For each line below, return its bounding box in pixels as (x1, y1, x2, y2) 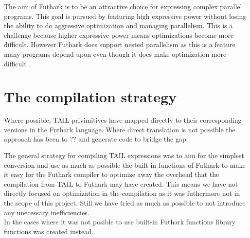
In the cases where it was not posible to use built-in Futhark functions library (4, 217, 236, 227)
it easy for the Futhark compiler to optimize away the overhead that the (4, 169, 219, 179)
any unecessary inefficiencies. (4, 207, 89, 217)
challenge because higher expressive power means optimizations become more (4, 30, 234, 40)
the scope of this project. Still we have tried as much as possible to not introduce (4, 198, 246, 208)
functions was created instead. (4, 226, 93, 236)
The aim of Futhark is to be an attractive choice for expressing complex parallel (4, 1, 242, 11)
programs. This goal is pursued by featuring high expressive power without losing (4, 11, 247, 21)
